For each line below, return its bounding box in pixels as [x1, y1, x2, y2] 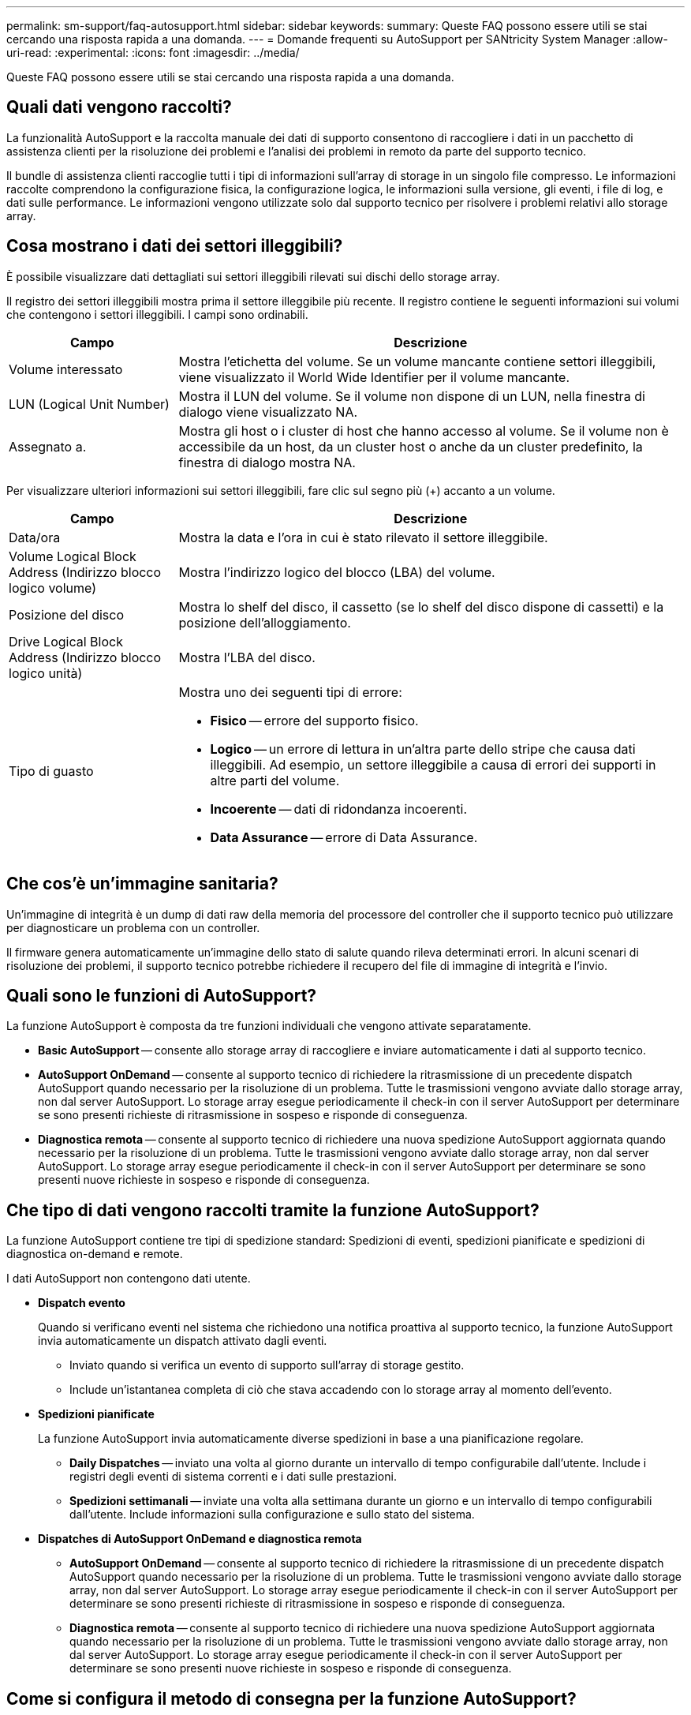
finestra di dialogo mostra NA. [178, 454, 356, 470]
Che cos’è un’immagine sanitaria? [6, 874, 278, 894]
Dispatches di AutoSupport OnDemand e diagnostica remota [38, 1532, 362, 1546]
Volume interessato [9, 361, 123, 377]
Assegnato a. [9, 438, 87, 455]
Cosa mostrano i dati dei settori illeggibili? [6, 236, 343, 257]
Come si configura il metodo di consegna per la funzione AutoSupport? [6, 1688, 577, 1709]
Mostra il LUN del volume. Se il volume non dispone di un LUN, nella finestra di [178, 388, 645, 404]
